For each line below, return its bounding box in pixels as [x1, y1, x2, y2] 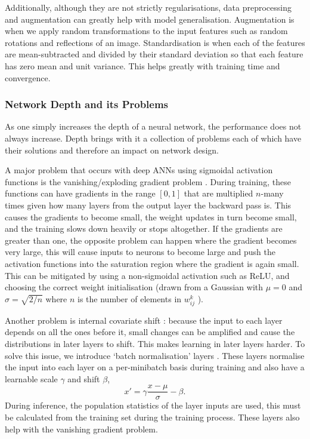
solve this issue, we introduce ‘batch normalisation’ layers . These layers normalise [5, 349, 305, 361]
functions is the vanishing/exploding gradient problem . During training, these [5, 175, 291, 188]
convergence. [5, 71, 51, 84]
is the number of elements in [77, 292, 182, 305]
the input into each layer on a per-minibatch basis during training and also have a [5, 361, 305, 373]
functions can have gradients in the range [5, 187, 156, 199]
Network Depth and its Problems [5, 97, 169, 112]
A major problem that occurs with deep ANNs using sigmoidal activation [5, 164, 273, 176]
